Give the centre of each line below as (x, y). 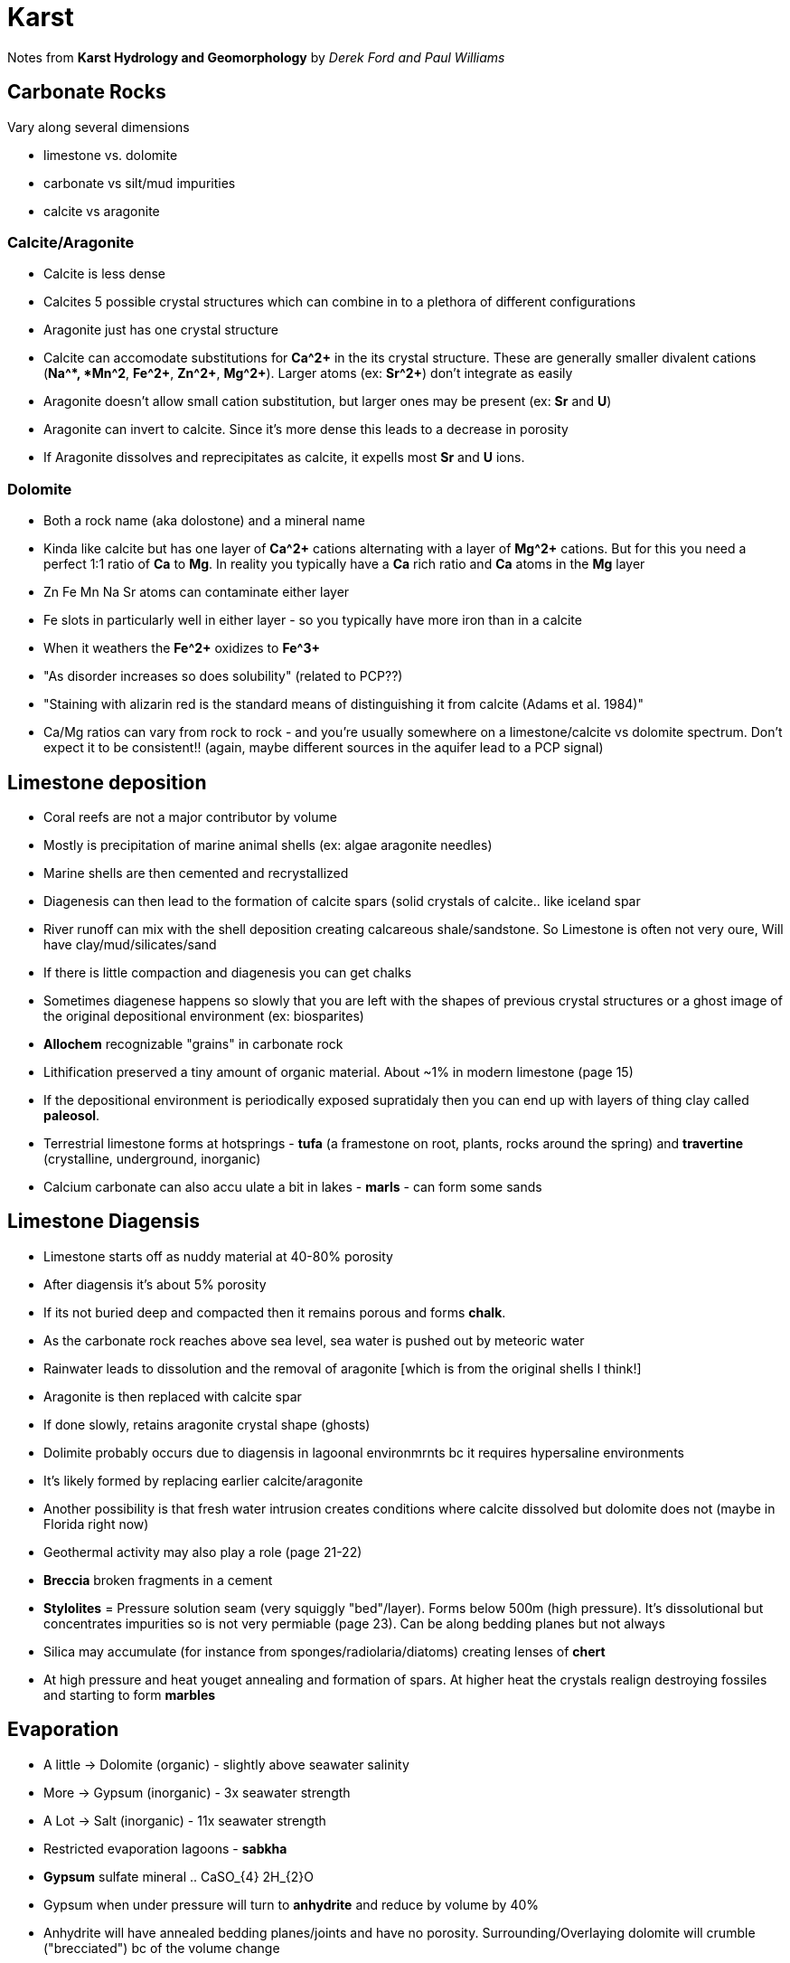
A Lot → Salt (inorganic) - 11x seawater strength (185, 1820)
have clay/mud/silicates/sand (130, 944)
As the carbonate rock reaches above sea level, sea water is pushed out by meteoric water (314, 1340)
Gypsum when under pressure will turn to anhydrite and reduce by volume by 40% (292, 1904)
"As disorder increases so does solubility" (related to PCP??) (223, 676)
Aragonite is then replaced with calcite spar (173, 1396)
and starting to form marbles (130, 1694)
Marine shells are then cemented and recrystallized (196, 873)
